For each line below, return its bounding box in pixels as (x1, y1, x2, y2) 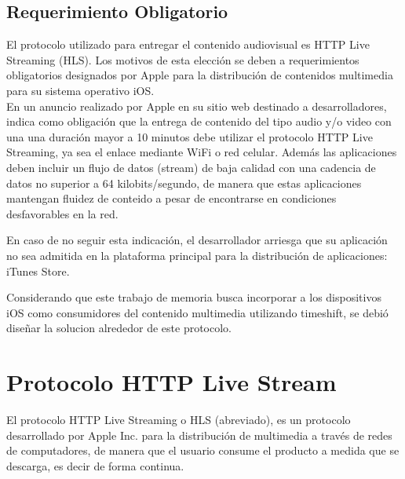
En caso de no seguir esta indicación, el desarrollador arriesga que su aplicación (6, 232, 388, 248)
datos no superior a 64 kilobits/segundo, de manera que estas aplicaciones (6, 174, 362, 191)
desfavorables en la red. (6, 205, 119, 221)
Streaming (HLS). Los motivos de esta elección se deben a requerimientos (6, 51, 359, 68)
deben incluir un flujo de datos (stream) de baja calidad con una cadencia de (6, 159, 376, 175)
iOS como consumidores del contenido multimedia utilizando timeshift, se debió (6, 304, 389, 320)
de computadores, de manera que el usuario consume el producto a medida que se (6, 442, 400, 459)
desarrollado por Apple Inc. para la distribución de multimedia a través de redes (6, 426, 392, 443)
